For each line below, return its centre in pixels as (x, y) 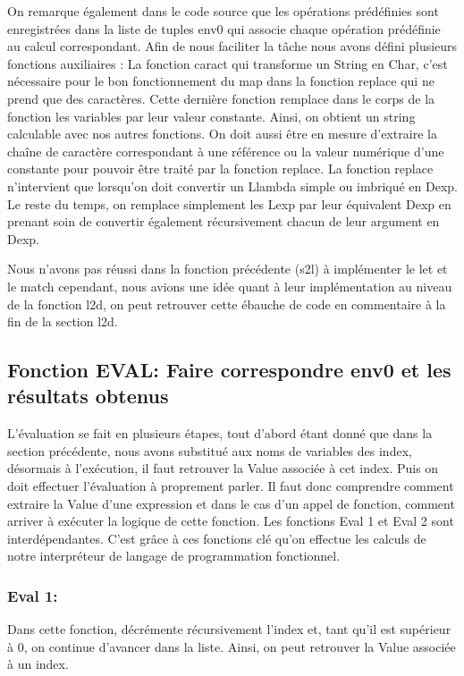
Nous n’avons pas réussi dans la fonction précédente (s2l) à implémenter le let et (228, 269)
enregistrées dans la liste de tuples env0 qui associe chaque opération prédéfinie (224, 28)
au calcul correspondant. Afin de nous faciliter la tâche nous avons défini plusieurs (232, 46)
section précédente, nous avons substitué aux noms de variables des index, (210, 450)
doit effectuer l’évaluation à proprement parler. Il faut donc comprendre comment (231, 486)
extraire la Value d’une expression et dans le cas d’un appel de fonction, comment (231, 503)
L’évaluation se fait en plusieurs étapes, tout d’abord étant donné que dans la (220, 433)
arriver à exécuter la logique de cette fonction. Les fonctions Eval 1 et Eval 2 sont (231, 521)
